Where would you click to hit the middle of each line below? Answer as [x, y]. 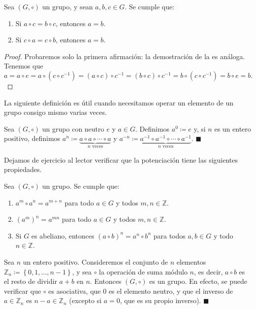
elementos [191, 261]
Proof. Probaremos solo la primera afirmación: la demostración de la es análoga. [125, 56]
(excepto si [85, 300]
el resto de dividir [31, 281]
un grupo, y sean [67, 6]
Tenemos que [24, 66]
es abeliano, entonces [63, 235]
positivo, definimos [32, 138]
